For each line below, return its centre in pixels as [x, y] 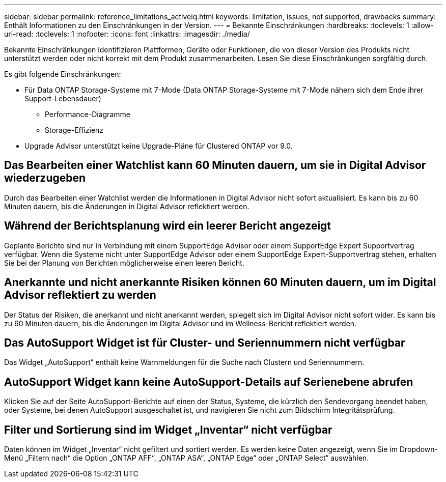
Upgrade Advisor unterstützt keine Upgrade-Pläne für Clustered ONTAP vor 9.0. [159, 146]
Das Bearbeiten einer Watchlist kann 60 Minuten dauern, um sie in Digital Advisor [215, 165]
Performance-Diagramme [88, 114]
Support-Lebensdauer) [63, 98]
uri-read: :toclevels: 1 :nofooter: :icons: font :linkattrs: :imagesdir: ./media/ [127, 34]
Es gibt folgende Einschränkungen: [63, 74]
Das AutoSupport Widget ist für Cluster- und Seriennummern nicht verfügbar [205, 343]
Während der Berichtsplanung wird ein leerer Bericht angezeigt [168, 226]
